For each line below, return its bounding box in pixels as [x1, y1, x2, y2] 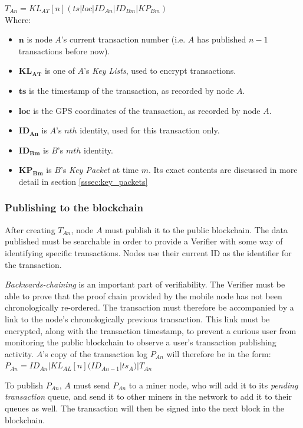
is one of [44, 64, 75, 77]
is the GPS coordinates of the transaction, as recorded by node [33, 104, 261, 116]
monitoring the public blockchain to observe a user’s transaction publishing [5, 336, 276, 348]
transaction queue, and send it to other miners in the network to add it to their [5, 390, 292, 403]
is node [27, 33, 52, 45]
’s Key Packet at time [61, 164, 139, 176]
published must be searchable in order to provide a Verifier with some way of [5, 235, 283, 247]
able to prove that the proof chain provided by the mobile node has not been [5, 289, 282, 302]
